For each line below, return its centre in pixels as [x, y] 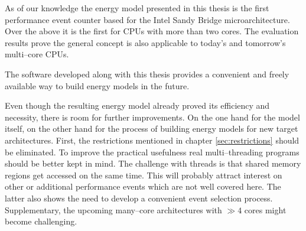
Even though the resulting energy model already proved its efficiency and [137, 105]
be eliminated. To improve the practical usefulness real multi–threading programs [152, 152]
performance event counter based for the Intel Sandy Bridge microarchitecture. [147, 19]
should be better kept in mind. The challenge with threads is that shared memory [153, 163]
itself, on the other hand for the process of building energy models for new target [152, 128]
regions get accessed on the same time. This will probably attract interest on [144, 175]
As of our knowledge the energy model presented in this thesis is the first [137, 8]
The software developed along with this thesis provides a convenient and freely [147, 74]
